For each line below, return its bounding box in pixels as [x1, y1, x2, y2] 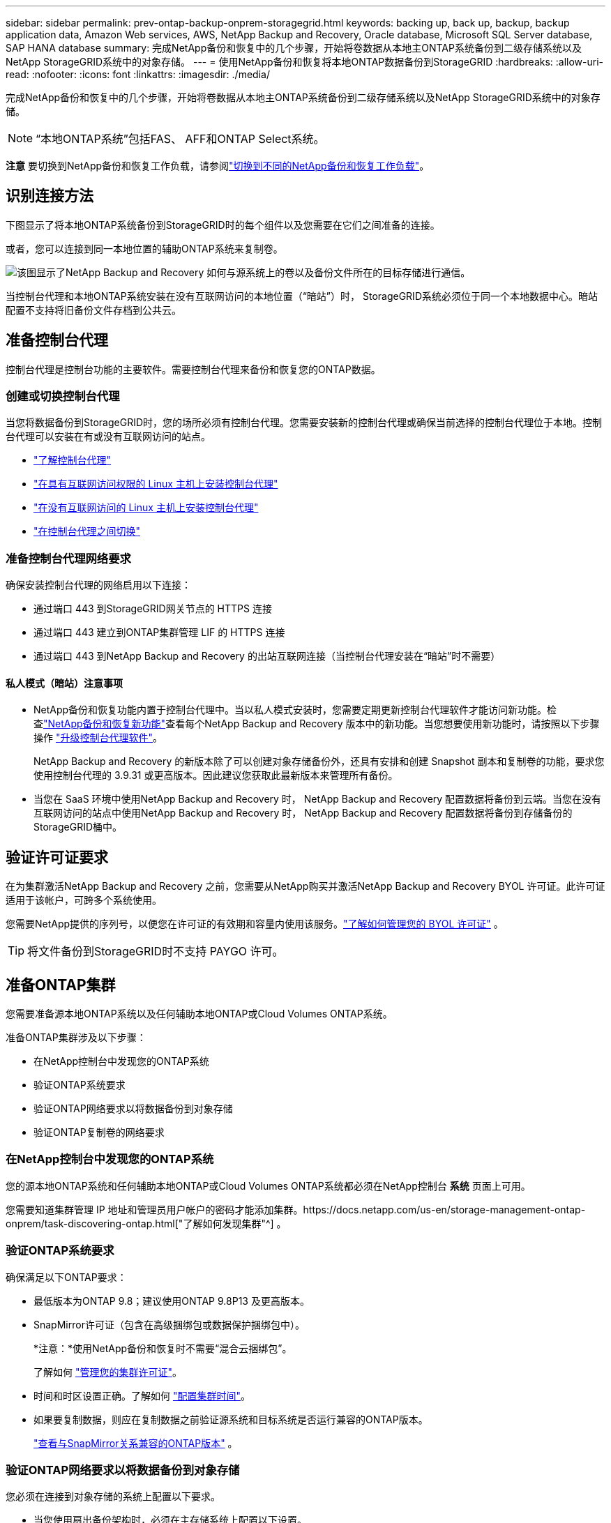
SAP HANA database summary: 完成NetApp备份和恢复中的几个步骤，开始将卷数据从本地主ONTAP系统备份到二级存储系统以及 [6, 42, 582, 54]
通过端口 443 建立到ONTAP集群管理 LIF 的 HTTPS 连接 [33, 626, 285, 639]
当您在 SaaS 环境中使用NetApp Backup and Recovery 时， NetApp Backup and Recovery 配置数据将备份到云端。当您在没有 [33, 793, 602, 805]
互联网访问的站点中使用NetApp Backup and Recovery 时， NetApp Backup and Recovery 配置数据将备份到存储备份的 [33, 807, 573, 819]
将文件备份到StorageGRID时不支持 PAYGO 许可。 [27, 944, 284, 959]
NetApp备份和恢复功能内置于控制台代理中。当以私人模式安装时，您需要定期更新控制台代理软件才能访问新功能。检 [33, 704, 557, 716]
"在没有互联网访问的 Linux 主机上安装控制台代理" [33, 501, 259, 514]
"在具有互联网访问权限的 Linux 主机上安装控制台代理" [33, 478, 278, 490]
